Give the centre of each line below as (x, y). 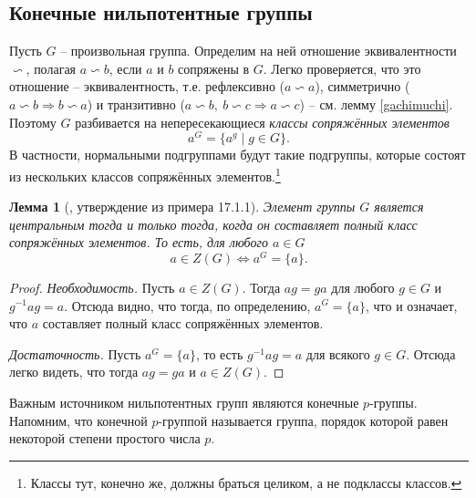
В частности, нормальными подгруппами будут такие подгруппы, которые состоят (238, 155)
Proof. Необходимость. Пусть (92, 287)
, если (125, 68)
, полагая (51, 68)
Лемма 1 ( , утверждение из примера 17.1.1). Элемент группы (182, 207)
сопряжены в (214, 68)
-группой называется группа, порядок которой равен (303, 420)
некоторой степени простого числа (105, 438)
